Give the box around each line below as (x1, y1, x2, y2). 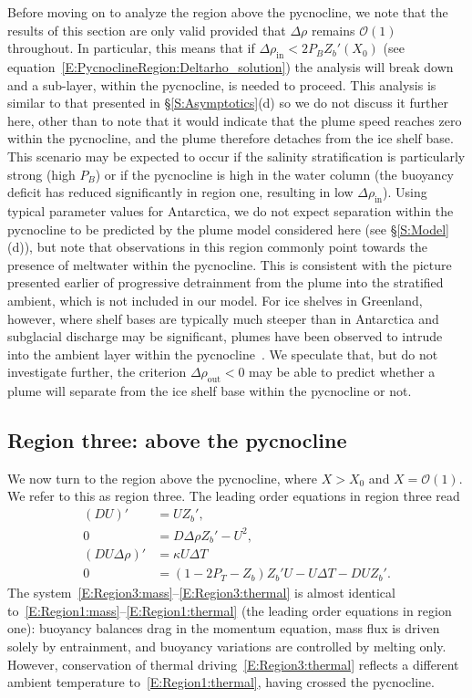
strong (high (7, 164, 76, 183)
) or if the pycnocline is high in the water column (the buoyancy (95, 164, 455, 183)
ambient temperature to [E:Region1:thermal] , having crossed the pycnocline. (7, 672, 435, 692)
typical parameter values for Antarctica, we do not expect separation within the (7, 201, 454, 220)
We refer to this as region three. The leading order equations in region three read (7, 486, 460, 505)
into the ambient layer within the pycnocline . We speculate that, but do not (7, 344, 438, 363)
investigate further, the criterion (7, 362, 187, 381)
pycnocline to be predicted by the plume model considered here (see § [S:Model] (7, 219, 449, 238)
